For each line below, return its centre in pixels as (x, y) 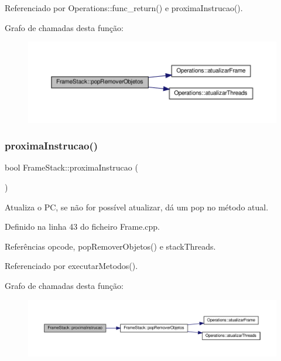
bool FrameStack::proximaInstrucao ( (71, 167)
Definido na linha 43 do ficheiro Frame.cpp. (82, 227)
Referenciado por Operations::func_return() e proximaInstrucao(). (124, 8)
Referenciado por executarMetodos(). (71, 266)
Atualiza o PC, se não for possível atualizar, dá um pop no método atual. (137, 207)
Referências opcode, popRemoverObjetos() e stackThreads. (110, 246)
